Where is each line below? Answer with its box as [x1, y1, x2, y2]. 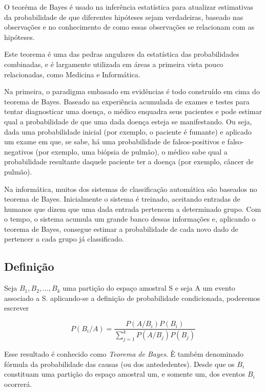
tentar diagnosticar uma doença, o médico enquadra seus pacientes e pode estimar [4, 106, 262, 117]
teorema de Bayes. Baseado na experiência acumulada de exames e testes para [4, 96, 250, 106]
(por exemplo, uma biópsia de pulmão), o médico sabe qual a [35, 146, 228, 157]
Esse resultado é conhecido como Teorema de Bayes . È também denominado [4, 349, 243, 359]
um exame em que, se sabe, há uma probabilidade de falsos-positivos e [4, 136, 225, 147]
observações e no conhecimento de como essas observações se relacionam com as [4, 21, 254, 32]
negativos [4, 146, 33, 157]
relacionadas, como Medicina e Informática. [4, 69, 140, 79]
